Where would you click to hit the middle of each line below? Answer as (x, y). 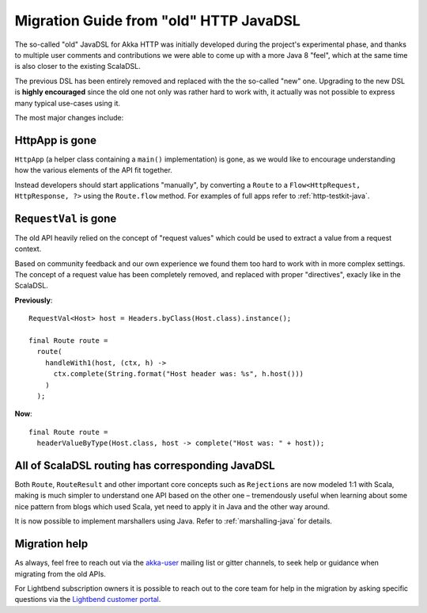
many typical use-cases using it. (68, 103)
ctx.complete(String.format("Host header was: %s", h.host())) (179, 374)
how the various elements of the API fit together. (94, 170)
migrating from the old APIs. (60, 573)
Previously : (34, 300)
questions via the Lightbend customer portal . (88, 600)
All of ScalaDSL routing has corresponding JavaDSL (145, 465)
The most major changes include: (69, 117)
